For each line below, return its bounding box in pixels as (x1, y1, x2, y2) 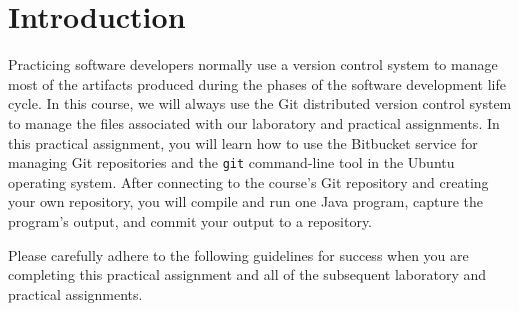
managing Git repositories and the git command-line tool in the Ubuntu (8, 152, 455, 173)
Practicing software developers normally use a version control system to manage (8, 54, 498, 75)
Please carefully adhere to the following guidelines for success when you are (8, 244, 469, 265)
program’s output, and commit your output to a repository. (8, 210, 373, 231)
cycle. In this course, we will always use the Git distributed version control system (8, 93, 512, 114)
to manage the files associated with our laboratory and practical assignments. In (8, 112, 500, 133)
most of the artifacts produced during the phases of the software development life (8, 73, 506, 94)
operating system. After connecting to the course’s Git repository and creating (8, 171, 489, 192)
